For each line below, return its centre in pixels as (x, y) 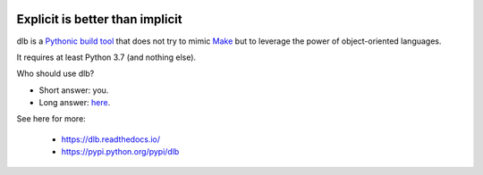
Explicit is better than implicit (99, 19)
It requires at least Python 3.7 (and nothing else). (106, 57)
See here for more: (51, 119)
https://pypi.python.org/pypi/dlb (120, 152)
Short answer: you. (74, 90)
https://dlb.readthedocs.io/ (111, 139)
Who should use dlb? (55, 74)
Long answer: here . (75, 103)
